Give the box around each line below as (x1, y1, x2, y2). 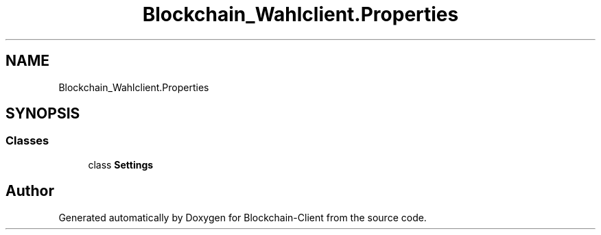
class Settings (88, 158, 154, 171)
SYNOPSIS (5, 105, 80, 123)
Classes (5, 134, 49, 148)
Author (5, 182, 54, 200)
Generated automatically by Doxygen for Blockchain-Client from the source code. (58, 211, 427, 223)
